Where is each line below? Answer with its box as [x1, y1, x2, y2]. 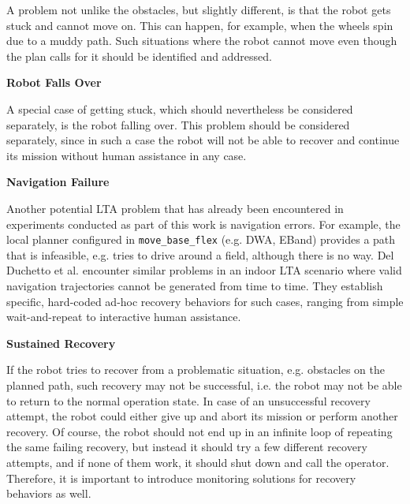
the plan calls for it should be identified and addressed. [6, 47, 272, 64]
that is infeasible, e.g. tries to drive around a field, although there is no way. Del [6, 246, 394, 263]
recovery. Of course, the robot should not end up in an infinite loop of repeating [6, 423, 393, 439]
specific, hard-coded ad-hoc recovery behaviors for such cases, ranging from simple [6, 293, 404, 309]
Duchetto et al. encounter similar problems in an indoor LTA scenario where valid [6, 262, 402, 278]
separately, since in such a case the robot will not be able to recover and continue [6, 132, 400, 148]
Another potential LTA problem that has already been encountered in [6, 200, 344, 216]
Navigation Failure [6, 174, 110, 190]
